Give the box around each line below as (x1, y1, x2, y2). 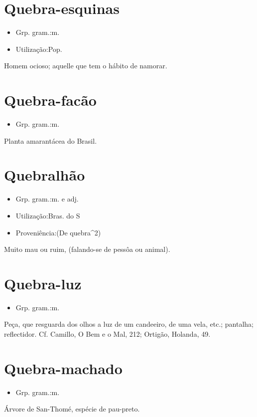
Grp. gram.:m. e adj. (15, 194, 79, 204)
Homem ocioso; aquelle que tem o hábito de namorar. (4, 60, 167, 71)
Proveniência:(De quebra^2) (15, 227, 101, 237)
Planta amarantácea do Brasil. (4, 135, 97, 146)
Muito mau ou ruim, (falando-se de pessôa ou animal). (4, 244, 170, 254)
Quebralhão (4, 165, 85, 185)
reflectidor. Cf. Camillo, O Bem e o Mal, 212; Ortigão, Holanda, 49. (4, 329, 211, 339)
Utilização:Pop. (15, 43, 62, 54)
